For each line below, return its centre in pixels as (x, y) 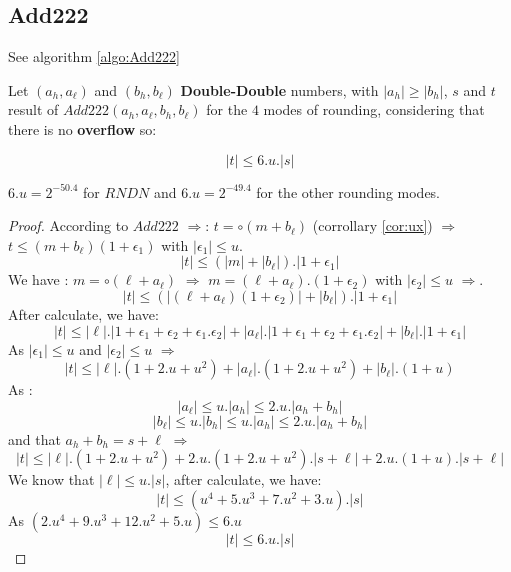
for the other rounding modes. (348, 191)
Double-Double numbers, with (279, 89)
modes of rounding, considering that (374, 109)
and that (34, 438)
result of (33, 109)
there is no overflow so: (82, 128)
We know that (51, 479)
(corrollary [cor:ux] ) (372, 225)
